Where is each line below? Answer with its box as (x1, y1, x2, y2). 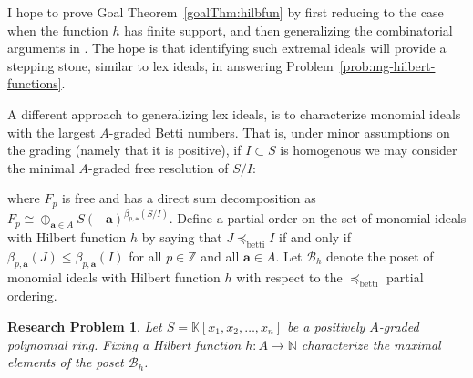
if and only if (279, 228, 352, 247)
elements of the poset (7, 352, 124, 372)
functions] (7, 74, 62, 93)
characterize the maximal (301, 334, 441, 353)
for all (129, 246, 162, 265)
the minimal (7, 158, 75, 177)
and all (201, 246, 240, 265)
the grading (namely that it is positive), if (7, 140, 242, 159)
